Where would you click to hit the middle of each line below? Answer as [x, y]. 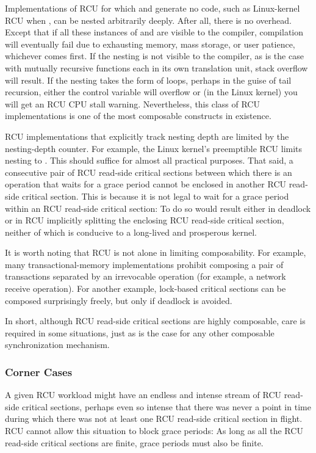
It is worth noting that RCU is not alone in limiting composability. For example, [156, 252]
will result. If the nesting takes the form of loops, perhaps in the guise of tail [148, 80]
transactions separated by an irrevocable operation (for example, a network [145, 276]
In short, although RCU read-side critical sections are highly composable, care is [155, 321]
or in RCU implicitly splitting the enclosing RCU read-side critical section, [145, 220]
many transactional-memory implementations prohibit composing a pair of [144, 264]
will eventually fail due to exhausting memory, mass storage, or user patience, [150, 44]
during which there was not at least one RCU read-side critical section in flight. [154, 419]
